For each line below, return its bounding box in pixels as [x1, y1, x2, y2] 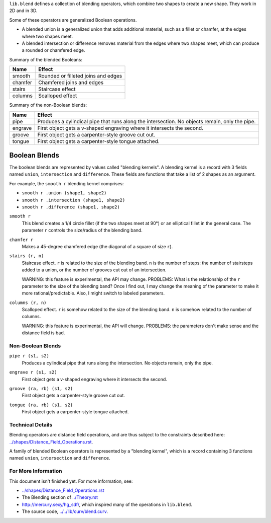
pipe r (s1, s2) [9, 353, 50, 359]
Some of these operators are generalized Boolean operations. [9, 17, 137, 23]
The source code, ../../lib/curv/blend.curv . [22, 508, 108, 514]
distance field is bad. [22, 330, 65, 336]
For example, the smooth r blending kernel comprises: [9, 180, 124, 186]
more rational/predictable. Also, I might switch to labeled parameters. [22, 290, 165, 296]
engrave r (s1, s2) [9, 369, 57, 375]
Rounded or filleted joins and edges [38, 72, 122, 80]
